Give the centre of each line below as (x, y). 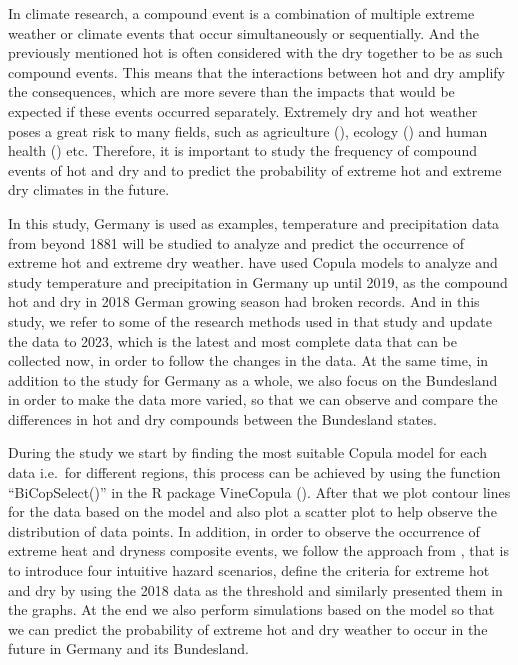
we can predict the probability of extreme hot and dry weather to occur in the (248, 628)
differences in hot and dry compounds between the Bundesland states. (222, 418)
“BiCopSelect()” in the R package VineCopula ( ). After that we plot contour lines (259, 491)
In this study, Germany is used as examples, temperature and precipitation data (254, 222)
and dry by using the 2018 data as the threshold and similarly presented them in (255, 589)
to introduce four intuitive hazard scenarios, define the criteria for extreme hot (249, 570)
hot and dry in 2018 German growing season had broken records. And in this (244, 301)
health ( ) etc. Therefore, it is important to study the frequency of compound (242, 150)
